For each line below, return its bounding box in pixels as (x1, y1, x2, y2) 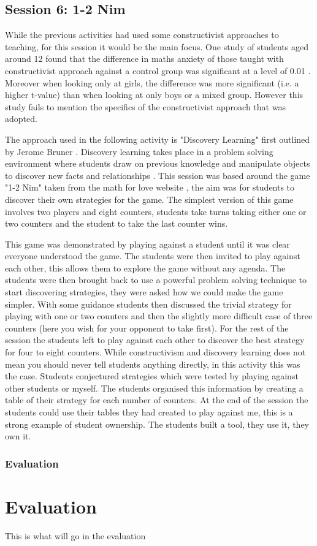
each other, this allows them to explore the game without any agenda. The (5, 261, 286, 274)
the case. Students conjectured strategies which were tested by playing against (5, 370, 299, 382)
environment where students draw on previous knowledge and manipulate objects (5, 157, 310, 170)
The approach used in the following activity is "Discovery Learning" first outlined (5, 132, 310, 145)
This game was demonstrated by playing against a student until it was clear (5, 237, 290, 250)
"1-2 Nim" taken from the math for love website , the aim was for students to (5, 181, 295, 194)
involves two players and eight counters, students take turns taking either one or (5, 205, 307, 218)
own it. (5, 430, 31, 442)
